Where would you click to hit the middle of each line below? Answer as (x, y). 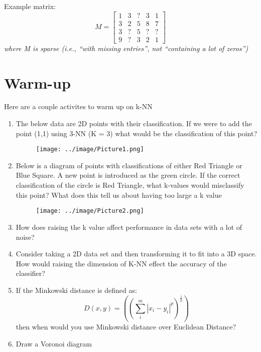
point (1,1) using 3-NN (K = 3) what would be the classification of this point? (137, 133)
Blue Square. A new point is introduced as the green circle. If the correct (128, 175)
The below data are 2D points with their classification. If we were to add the (134, 123)
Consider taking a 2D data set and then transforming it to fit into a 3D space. (136, 254)
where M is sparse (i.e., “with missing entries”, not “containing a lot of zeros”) (126, 48)
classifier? (30, 273)
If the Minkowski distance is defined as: (76, 290)
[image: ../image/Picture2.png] (90, 211)
